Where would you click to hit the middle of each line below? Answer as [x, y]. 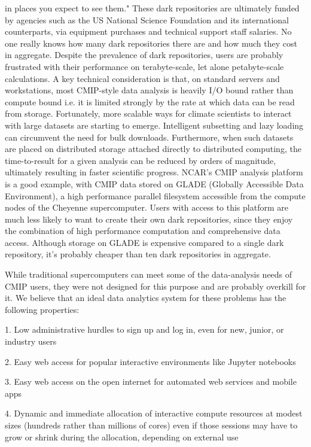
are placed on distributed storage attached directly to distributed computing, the [153, 149]
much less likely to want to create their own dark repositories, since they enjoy [149, 219]
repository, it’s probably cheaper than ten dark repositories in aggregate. [138, 254]
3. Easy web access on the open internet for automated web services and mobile [151, 381]
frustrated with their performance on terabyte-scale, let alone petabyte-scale [144, 66]
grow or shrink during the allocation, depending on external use [122, 437]
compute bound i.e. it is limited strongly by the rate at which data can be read [150, 101]
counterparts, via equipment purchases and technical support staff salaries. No [148, 31]
